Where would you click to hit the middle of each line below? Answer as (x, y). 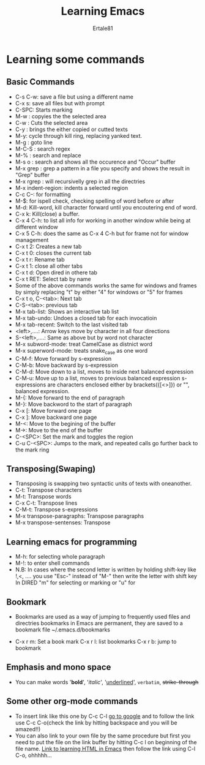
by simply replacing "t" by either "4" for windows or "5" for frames (99, 292)
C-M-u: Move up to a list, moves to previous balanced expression (98, 378)
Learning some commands (76, 59)
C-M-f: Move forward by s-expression (63, 358)
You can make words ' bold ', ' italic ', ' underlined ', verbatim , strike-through (107, 682)
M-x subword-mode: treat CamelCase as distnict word (84, 344)
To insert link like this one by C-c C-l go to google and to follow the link (105, 716)
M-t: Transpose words (43, 497)
